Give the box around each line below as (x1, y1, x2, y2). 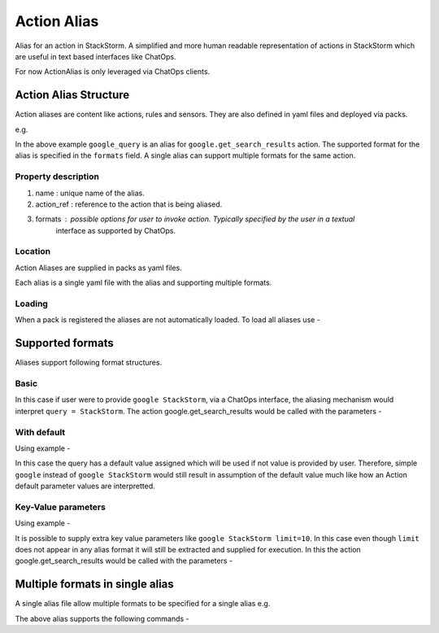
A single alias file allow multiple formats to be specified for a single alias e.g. (15, 599, 271, 609)
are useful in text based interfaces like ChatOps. (15, 51, 176, 61)
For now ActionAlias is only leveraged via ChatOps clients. (15, 67, 211, 76)
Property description (15, 171, 99, 182)
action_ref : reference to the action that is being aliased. (35, 199, 223, 209)
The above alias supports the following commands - (15, 613, 190, 623)
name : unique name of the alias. (35, 188, 146, 198)
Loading (15, 298, 49, 309)
